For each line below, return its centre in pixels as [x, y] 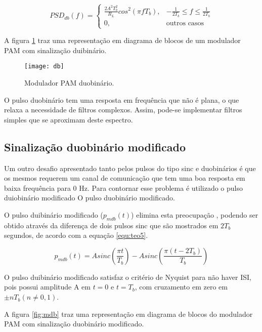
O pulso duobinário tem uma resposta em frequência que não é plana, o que [122, 99]
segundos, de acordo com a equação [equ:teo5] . [76, 235]
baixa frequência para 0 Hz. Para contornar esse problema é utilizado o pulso [123, 188]
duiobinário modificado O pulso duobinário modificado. [90, 198]
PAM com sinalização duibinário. [55, 50]
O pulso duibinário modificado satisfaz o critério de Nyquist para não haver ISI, [128, 277]
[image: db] [44, 67]
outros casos [185, 23]
